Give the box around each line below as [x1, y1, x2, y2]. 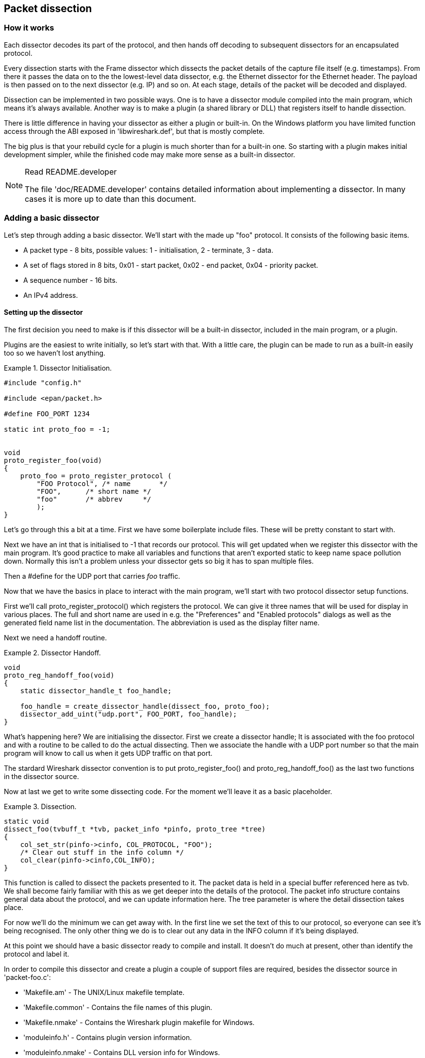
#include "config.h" [4, 378, 82, 387]
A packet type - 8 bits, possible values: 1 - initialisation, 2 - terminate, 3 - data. [23, 245, 274, 254]
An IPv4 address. [23, 291, 78, 299]
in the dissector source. [4, 772, 79, 781]
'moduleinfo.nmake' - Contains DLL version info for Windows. [23, 1048, 220, 1057]
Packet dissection [4, 2, 92, 15]
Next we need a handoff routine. [4, 633, 107, 642]
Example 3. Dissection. [4, 802, 77, 811]
